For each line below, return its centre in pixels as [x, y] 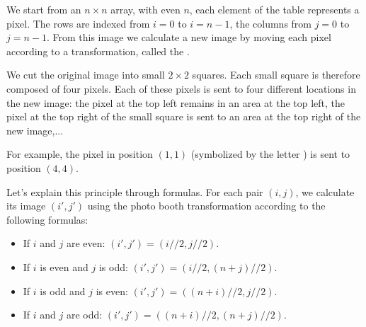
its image [26, 206]
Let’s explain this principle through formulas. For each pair [135, 191]
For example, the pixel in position [80, 154]
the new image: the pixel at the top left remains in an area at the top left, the [176, 102]
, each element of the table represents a [274, 9]
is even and [64, 266]
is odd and [63, 291]
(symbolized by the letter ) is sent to [270, 154]
